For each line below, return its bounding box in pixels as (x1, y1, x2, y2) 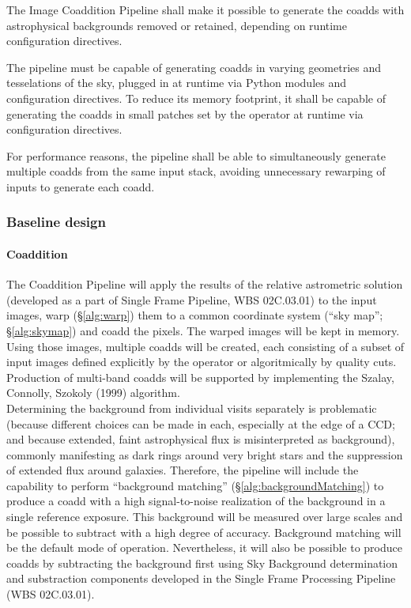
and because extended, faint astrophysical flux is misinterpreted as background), (6, 431, 395, 448)
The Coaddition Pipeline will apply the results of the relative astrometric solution (6, 276, 403, 293)
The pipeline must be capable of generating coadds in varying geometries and (6, 59, 382, 75)
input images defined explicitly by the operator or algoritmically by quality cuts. (6, 353, 397, 370)
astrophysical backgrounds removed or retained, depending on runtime (6, 17, 348, 33)
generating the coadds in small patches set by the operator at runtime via (6, 105, 364, 122)
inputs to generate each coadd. (6, 178, 155, 194)
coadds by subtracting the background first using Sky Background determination (6, 554, 398, 571)
